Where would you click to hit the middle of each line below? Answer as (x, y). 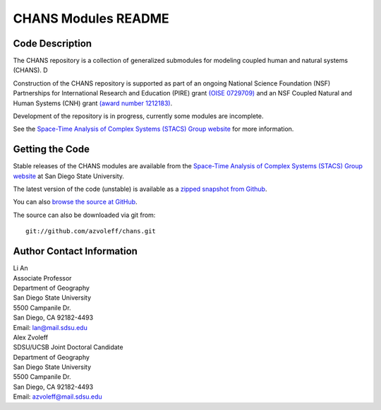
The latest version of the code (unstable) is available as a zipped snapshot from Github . (140, 189)
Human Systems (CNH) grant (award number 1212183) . (93, 103)
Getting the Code (51, 150)
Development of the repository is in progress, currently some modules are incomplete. (138, 116)
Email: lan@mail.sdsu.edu (50, 327)
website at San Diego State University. (69, 176)
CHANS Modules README (91, 18)
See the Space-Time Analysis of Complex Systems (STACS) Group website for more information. (153, 129)
